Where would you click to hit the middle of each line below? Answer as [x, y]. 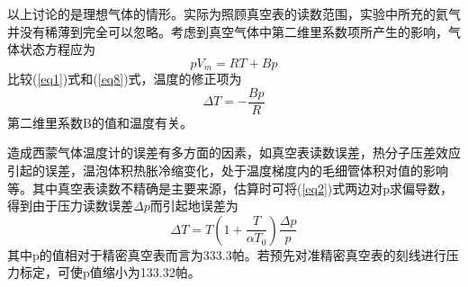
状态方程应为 [57, 49]
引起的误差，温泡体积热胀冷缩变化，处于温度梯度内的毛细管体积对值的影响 [228, 170]
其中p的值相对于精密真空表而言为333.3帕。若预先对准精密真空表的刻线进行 [227, 254]
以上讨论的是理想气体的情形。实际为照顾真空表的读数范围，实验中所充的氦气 [234, 13]
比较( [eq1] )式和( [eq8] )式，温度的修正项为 [125, 79]
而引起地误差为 [194, 206]
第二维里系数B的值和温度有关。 [100, 122]
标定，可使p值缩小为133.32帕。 [110, 272]
